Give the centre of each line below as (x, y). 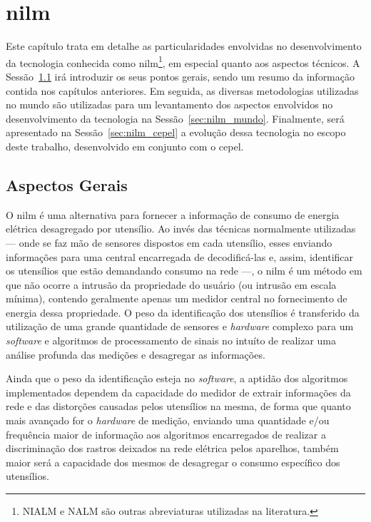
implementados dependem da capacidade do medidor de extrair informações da (178, 392)
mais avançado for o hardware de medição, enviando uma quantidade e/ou (168, 420)
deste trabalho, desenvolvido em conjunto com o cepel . (125, 146)
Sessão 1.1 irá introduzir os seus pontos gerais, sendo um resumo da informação (180, 76)
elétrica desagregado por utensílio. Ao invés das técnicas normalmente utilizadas (181, 229)
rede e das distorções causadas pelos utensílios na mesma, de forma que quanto (178, 406)
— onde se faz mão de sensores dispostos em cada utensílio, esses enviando (169, 242)
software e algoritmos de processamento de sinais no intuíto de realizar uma (171, 341)
